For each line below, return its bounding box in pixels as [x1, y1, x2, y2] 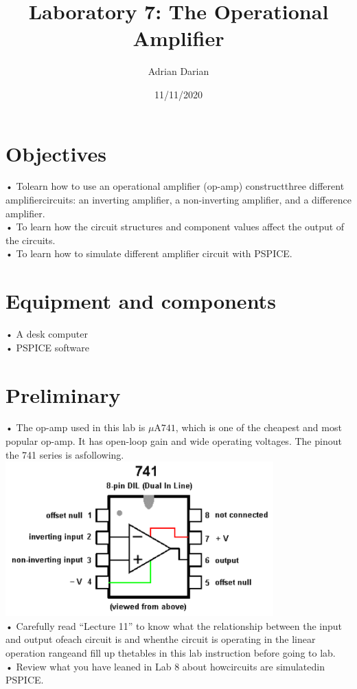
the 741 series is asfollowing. [5, 447, 124, 461]
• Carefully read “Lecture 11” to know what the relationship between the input [5, 618, 343, 633]
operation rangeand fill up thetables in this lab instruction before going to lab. [5, 646, 336, 659]
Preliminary [5, 380, 121, 408]
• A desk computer [5, 327, 88, 341]
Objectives [5, 139, 106, 167]
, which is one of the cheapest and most [175, 420, 342, 435]
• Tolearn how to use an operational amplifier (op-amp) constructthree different [5, 179, 345, 193]
